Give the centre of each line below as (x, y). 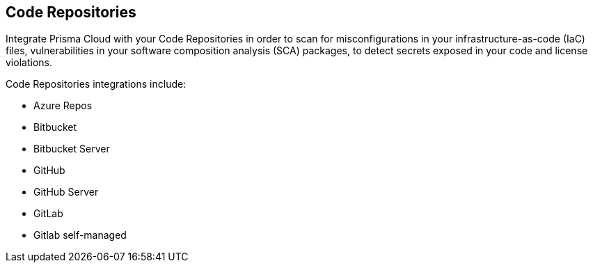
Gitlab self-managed (80, 235)
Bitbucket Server (72, 149)
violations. (29, 63)
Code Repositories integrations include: (96, 84)
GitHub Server (66, 192)
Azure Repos (63, 106)
